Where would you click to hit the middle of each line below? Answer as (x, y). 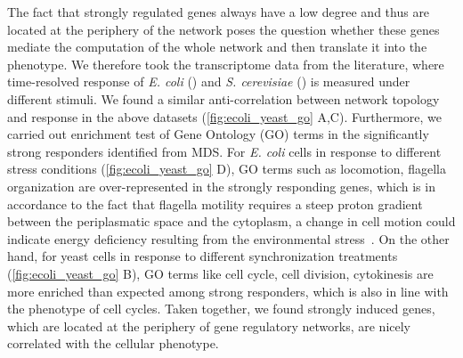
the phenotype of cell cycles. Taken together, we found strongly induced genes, (221, 309)
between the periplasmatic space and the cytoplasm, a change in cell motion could (231, 221)
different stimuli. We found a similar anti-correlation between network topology (223, 98)
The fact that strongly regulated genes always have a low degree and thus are (219, 12)
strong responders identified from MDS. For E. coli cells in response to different (224, 151)
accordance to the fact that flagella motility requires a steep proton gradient (215, 203)
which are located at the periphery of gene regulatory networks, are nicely (209, 325)
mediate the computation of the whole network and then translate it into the (217, 47)
